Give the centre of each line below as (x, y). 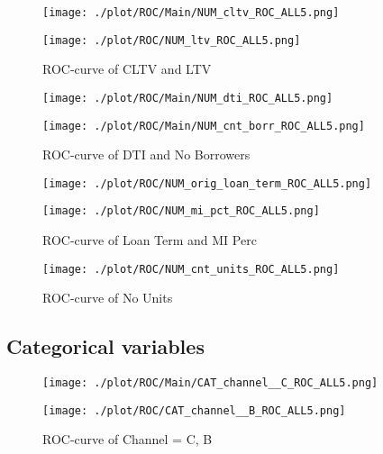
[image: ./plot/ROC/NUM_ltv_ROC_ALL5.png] (172, 40)
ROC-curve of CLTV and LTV (127, 69)
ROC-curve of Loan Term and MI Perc (150, 240)
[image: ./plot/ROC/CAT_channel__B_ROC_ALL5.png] (194, 410)
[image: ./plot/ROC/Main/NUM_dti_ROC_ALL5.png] (188, 98)
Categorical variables (105, 346)
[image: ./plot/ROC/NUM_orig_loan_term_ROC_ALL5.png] (207, 183)
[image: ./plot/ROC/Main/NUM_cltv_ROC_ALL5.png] (191, 13)
